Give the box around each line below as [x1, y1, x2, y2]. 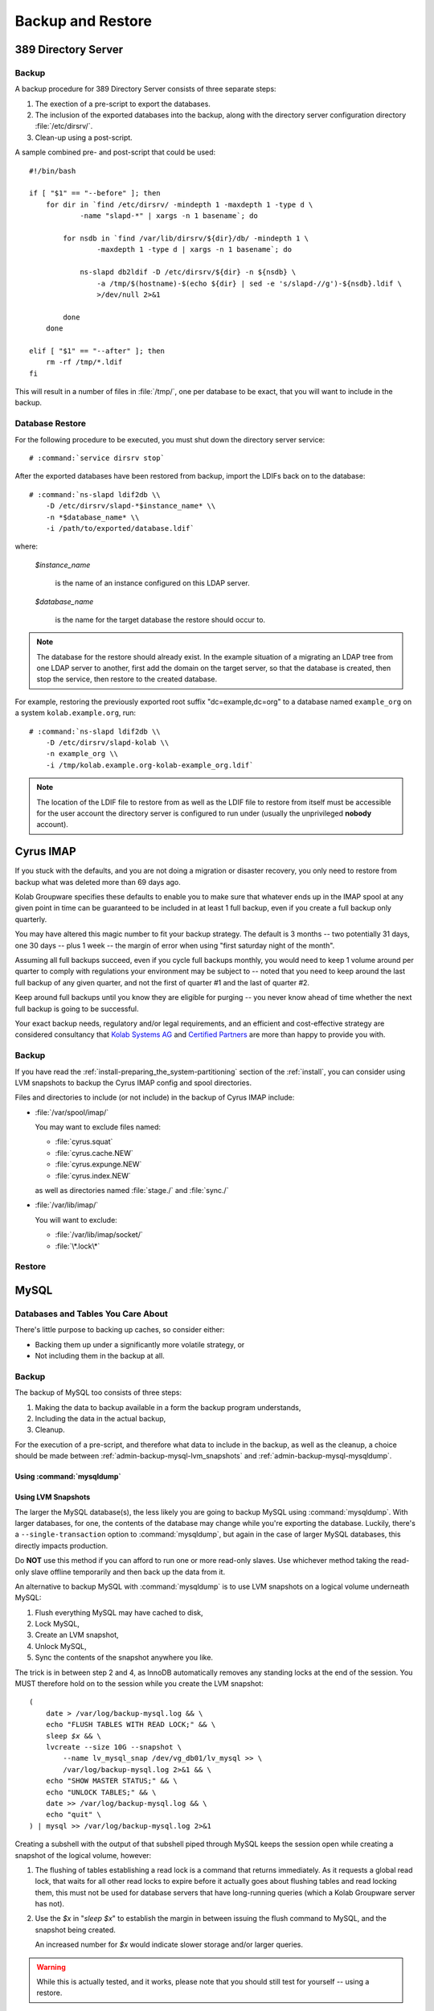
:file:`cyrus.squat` [55, 1137, 113, 1146]
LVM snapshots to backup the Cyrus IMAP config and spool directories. [14, 1078, 252, 1088]
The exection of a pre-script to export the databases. [35, 99, 211, 109]
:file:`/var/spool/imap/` [35, 1107, 109, 1117]
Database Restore [14, 418, 86, 430]
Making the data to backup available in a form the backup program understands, [35, 1402, 301, 1412]
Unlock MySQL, [35, 1641, 88, 1651]
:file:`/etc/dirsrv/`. [35, 121, 93, 131]
